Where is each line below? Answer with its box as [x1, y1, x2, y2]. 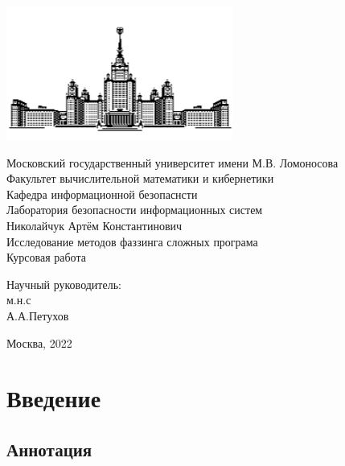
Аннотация [6, 436, 92, 461]
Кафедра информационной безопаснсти [6, 185, 198, 202]
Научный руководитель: [6, 275, 121, 292]
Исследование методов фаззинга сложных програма [6, 233, 258, 249]
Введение [6, 381, 101, 414]
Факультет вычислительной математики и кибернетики [6, 170, 274, 187]
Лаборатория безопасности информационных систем [6, 201, 263, 218]
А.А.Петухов [6, 307, 69, 324]
